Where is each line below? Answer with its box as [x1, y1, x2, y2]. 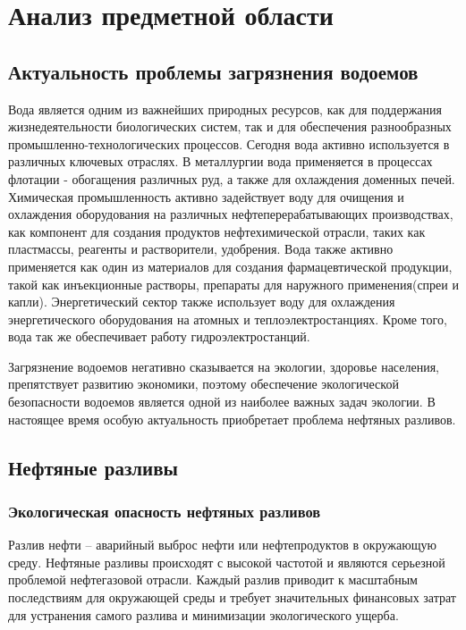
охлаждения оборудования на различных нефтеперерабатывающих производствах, [8, 205, 453, 223]
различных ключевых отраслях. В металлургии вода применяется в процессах [8, 152, 433, 171]
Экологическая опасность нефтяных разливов [8, 500, 321, 522]
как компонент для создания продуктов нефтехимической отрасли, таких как [8, 222, 426, 240]
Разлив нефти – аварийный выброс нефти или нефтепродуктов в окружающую [8, 535, 436, 554]
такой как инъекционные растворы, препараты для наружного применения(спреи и [8, 274, 459, 293]
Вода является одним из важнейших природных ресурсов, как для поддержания [8, 99, 442, 118]
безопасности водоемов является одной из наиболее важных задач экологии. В [8, 392, 436, 411]
